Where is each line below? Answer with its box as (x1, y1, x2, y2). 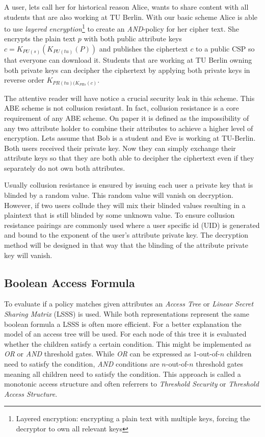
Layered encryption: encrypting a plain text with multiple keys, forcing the (16, 413, 250, 424)
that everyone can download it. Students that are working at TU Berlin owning (4, 55, 252, 65)
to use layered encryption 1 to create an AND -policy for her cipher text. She (4, 22, 239, 34)
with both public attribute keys (84, 33, 182, 44)
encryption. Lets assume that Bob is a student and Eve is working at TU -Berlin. (4, 133, 256, 143)
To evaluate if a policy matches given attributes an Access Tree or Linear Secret (4, 298, 254, 309)
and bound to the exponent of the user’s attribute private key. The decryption (4, 229, 249, 240)
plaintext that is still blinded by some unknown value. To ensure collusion (4, 210, 235, 220)
